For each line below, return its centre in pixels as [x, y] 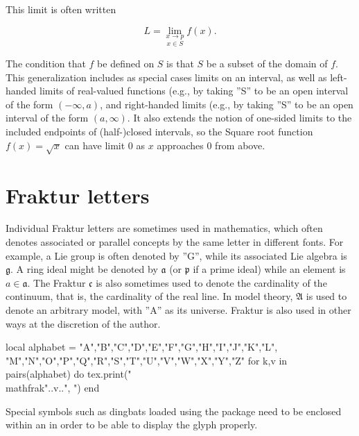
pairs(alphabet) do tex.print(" [69, 374]
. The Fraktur [56, 282]
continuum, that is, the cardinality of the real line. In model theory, [149, 296]
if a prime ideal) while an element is [269, 269]
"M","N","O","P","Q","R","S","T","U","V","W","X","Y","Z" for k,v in [147, 360]
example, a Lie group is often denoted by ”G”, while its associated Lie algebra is [176, 255]
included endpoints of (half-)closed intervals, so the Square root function [159, 131]
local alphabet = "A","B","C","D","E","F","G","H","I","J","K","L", [142, 347]
